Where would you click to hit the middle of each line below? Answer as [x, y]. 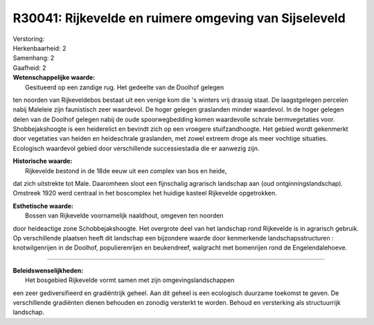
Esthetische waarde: [43, 206]
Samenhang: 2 [34, 58]
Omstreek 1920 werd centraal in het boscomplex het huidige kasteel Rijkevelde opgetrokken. [145, 193]
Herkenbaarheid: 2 [39, 48]
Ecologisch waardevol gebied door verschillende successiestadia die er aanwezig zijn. [136, 148]
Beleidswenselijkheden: [48, 270]
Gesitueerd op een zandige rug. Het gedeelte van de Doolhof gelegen [125, 87]
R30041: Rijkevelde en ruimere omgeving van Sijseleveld [179, 18]
